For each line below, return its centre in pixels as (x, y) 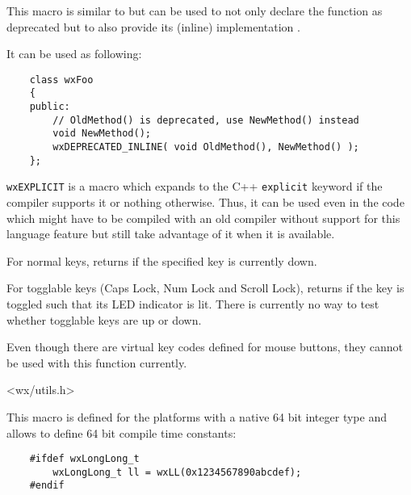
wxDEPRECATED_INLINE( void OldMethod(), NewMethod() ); (206, 147)
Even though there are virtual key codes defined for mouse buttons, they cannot (205, 347)
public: (50, 107)
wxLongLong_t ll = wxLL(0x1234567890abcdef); (177, 472)
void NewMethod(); (102, 134)
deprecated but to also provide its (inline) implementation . (153, 26)
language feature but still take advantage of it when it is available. (171, 234)
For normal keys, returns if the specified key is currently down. (162, 260)
